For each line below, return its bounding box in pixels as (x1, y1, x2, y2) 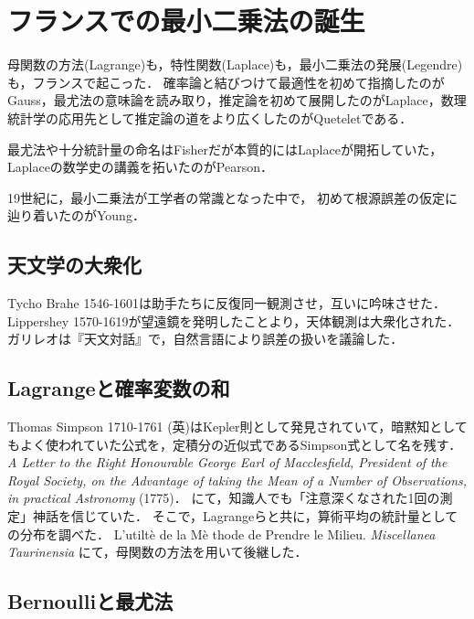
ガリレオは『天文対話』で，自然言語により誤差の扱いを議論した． (7, 329, 404, 348)
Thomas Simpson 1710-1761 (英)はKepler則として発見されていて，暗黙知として (7, 417, 468, 436)
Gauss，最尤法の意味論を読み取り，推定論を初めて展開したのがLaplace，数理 (7, 91, 467, 110)
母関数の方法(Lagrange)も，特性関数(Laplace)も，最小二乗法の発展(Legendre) (7, 55, 463, 74)
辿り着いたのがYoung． (7, 206, 145, 225)
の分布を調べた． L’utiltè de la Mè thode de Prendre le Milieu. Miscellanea (7, 524, 436, 543)
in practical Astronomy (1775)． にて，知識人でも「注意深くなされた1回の (7, 488, 440, 507)
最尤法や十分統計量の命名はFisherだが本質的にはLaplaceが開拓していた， (7, 139, 443, 158)
